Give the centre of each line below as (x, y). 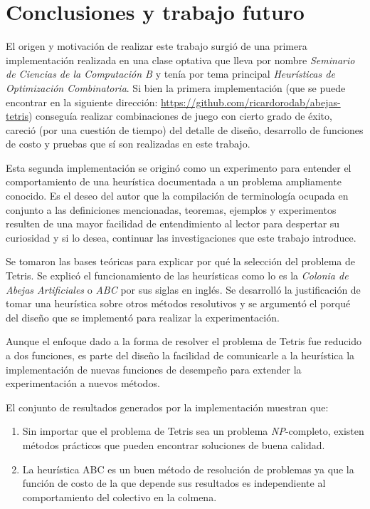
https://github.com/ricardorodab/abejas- (250, 102)
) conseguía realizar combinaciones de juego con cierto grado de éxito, (180, 116)
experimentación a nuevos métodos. (83, 383)
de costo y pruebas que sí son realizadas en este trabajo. (128, 144)
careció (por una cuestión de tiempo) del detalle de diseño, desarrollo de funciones (185, 129)
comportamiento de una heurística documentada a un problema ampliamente (174, 181)
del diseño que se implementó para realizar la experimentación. (143, 317)
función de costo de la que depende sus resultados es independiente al (174, 483)
